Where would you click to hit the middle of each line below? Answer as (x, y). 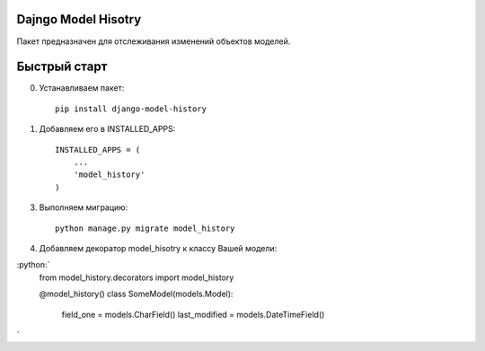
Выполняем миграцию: (84, 207)
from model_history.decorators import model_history (137, 277)
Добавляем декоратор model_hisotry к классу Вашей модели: (158, 248)
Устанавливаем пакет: (82, 88)
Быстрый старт (62, 67)
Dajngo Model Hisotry (79, 19)
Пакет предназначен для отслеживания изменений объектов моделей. (154, 41)
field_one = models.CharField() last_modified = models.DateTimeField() (193, 314)
